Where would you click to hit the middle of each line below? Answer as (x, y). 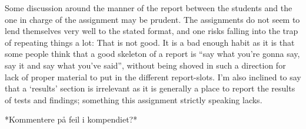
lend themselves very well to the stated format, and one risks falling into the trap (152, 31)
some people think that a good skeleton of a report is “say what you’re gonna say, (152, 54)
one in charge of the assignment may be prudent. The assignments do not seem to (152, 19)
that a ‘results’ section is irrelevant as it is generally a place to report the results (150, 88)
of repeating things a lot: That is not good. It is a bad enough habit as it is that (150, 42)
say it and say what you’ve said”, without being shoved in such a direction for (145, 65)
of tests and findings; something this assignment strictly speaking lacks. (134, 99)
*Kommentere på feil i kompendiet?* (71, 119)
